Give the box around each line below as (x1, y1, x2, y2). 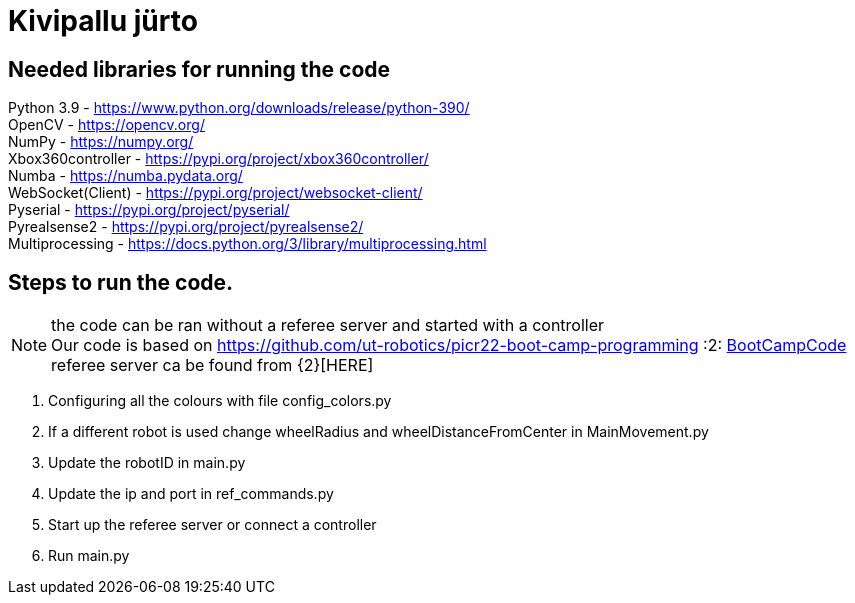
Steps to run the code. (8, 269, 234, 295)
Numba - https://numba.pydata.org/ (8, 167, 243, 185)
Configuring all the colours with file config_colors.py (48, 392, 392, 410)
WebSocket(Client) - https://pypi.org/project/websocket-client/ (8, 184, 423, 202)
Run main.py (48, 547, 130, 565)
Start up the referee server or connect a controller (48, 516, 377, 534)
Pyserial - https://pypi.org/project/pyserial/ (8, 201, 290, 219)
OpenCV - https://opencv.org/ (8, 116, 205, 134)
